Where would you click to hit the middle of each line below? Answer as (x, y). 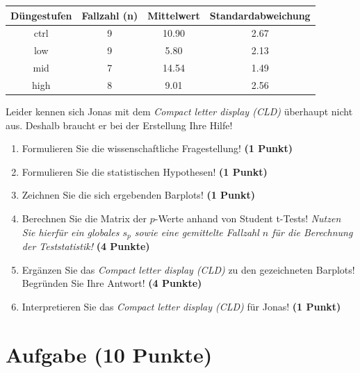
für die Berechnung (312, 232)
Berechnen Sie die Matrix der (84, 218)
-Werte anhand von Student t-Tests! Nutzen (248, 218)
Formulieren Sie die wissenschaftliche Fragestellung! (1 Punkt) (157, 148)
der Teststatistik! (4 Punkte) (86, 246)
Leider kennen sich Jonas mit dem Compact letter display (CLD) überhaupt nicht (179, 111)
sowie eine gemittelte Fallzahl (197, 232)
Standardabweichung (260, 15)
